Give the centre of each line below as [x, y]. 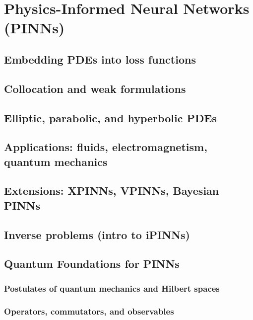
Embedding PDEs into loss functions [100, 59]
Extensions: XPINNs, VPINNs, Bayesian [112, 191]
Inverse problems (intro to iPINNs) [97, 234]
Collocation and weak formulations [95, 88]
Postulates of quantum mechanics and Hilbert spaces [112, 288]
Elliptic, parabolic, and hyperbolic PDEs [110, 118]
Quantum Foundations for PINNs [92, 264]
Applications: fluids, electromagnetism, [106, 147]
